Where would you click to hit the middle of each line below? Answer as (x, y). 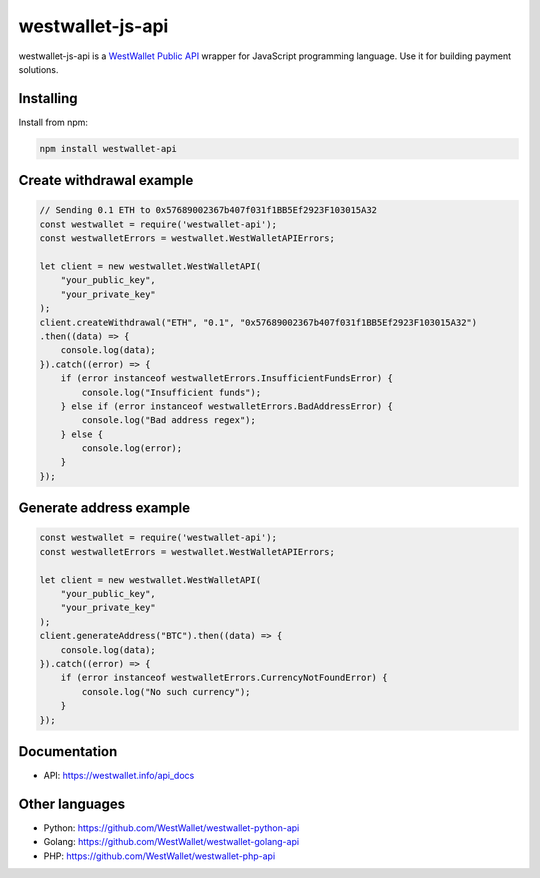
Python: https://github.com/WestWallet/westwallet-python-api (171, 827)
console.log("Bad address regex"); (169, 420)
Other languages (72, 803)
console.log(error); (132, 448)
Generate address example (104, 508)
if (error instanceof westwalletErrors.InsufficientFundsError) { (227, 378)
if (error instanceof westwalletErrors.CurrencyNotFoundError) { (224, 678)
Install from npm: (53, 122)
